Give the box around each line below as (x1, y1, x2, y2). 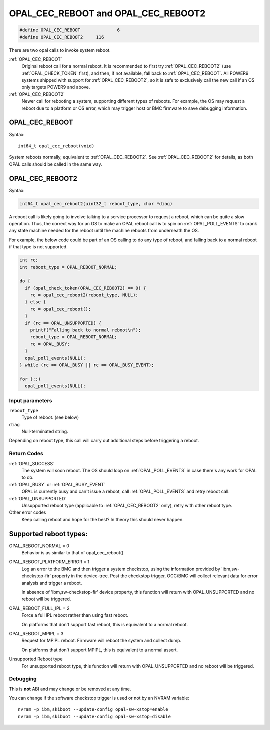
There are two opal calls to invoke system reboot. (9, 47, 111, 53)
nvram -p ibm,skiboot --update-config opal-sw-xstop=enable (18, 707, 168, 712)
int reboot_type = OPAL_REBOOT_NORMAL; (19, 264, 117, 270)
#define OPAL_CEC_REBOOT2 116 (19, 34, 104, 40)
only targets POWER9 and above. (21, 84, 90, 90)
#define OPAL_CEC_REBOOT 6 (19, 27, 120, 33)
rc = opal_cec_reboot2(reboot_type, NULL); (30, 292, 138, 298)
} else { (25, 299, 46, 305)
